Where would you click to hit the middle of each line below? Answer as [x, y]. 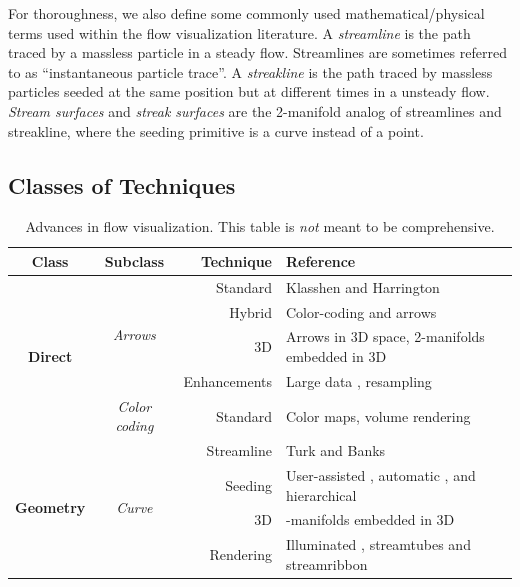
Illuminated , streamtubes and [378, 544]
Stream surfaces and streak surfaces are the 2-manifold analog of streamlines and [255, 110]
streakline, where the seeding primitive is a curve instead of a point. [216, 130]
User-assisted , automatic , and [381, 475]
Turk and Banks [336, 450]
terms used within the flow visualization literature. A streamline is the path [239, 32]
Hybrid [250, 311]
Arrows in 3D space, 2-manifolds [385, 336]
